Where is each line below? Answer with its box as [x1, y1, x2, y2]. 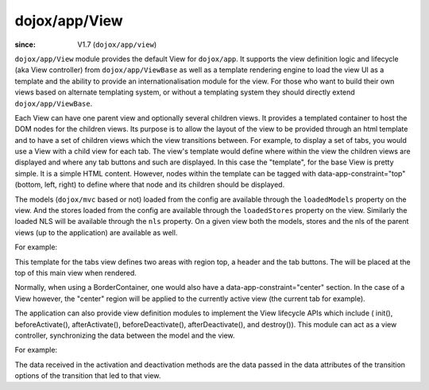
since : [14, 40, 36, 49]
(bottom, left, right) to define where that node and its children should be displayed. [14, 180, 285, 190]
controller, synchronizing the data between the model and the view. [14, 330, 235, 340]
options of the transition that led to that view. [14, 371, 161, 380]
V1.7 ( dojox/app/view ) [77, 40, 157, 49]
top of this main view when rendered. [14, 268, 137, 277]
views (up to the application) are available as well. [14, 227, 178, 237]
